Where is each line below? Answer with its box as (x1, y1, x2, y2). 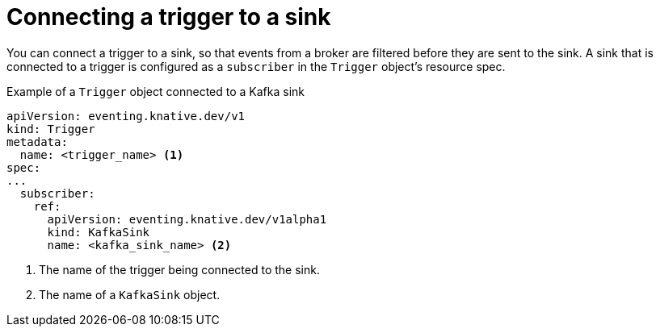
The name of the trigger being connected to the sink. (39, 262, 320, 277)
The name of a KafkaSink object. (39, 287, 221, 302)
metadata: (6, 135, 68, 148)
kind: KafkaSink (47, 225, 150, 239)
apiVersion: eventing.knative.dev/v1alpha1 (47, 212, 327, 226)
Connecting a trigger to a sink (6, 3, 331, 31)
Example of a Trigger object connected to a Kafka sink (6, 84, 305, 98)
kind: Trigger (6, 122, 95, 135)
